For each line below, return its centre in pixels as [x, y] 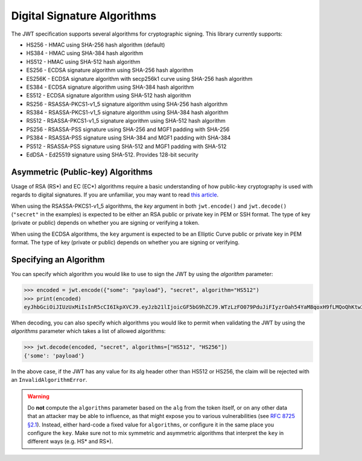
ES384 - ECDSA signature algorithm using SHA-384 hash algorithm [110, 87]
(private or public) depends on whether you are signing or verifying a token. [105, 223]
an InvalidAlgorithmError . [49, 380]
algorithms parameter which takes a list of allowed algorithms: [88, 331]
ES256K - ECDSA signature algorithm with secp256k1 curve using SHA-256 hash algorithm [139, 79]
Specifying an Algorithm [58, 260]
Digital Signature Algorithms [84, 16]
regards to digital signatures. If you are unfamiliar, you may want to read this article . [115, 195]
